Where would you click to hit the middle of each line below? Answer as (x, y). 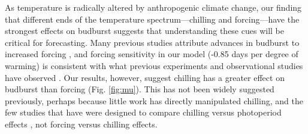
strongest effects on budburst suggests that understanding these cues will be (144, 31)
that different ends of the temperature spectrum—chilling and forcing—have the (152, 19)
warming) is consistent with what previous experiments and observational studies (154, 65)
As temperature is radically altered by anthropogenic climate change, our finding (153, 7)
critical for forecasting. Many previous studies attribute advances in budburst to (152, 42)
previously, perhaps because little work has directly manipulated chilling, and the (154, 100)
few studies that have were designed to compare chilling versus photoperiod (143, 112)
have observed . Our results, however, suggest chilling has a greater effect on (145, 77)
